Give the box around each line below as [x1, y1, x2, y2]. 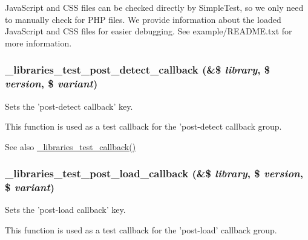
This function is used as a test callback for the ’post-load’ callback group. [5, 224, 277, 236]
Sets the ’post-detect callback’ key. [5, 99, 133, 112]
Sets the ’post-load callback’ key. [5, 203, 126, 216]
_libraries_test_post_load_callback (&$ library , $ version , [5, 166, 303, 181]
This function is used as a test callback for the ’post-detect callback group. [5, 120, 282, 133]
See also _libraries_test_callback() [5, 140, 136, 153]
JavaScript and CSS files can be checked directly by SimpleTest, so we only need [5, 1, 304, 13]
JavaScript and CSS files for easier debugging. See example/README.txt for [5, 25, 292, 37]
